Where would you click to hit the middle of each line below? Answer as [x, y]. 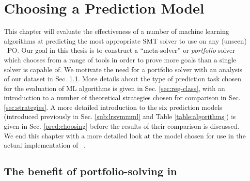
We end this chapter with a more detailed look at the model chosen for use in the [125, 135]
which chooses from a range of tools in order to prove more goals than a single [120, 59]
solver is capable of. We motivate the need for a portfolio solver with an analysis [123, 69]
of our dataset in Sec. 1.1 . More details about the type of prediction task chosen [123, 79]
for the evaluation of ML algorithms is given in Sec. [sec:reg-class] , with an [115, 88]
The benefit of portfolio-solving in [91, 171]
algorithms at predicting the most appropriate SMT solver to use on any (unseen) [125, 40]
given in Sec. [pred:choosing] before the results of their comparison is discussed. [122, 126]
